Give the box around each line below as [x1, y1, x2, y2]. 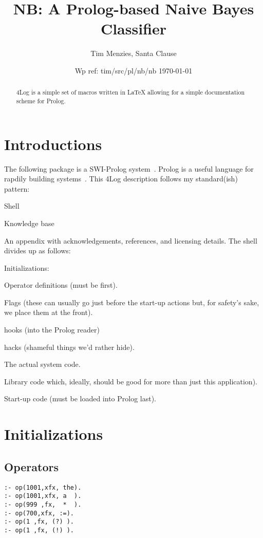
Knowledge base [4, 217, 54, 228]
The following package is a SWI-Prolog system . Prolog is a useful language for [4, 163, 254, 174]
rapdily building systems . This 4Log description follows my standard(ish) [4, 173, 238, 184]
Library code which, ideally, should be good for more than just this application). [4, 376, 257, 386]
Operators [4, 458, 59, 474]
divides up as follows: [4, 245, 71, 256]
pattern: [4, 183, 30, 194]
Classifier [100, 18, 167, 39]
